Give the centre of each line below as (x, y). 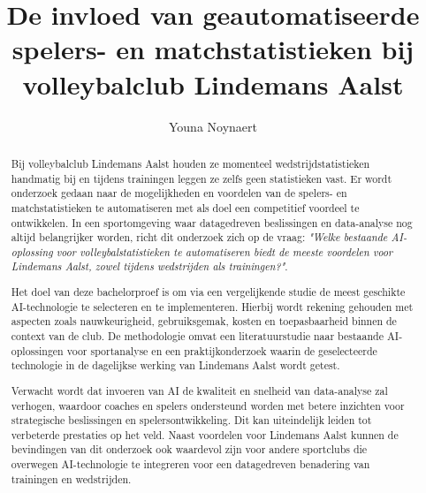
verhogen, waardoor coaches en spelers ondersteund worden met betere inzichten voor (208, 405)
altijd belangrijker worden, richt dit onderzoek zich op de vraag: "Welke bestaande (199, 237)
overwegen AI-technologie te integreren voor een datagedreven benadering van (190, 464)
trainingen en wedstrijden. (71, 478)
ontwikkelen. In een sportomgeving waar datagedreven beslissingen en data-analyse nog (212, 222)
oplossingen (37, 350)
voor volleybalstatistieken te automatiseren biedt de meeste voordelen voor (224, 251)
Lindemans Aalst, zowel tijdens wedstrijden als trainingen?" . (149, 266)
